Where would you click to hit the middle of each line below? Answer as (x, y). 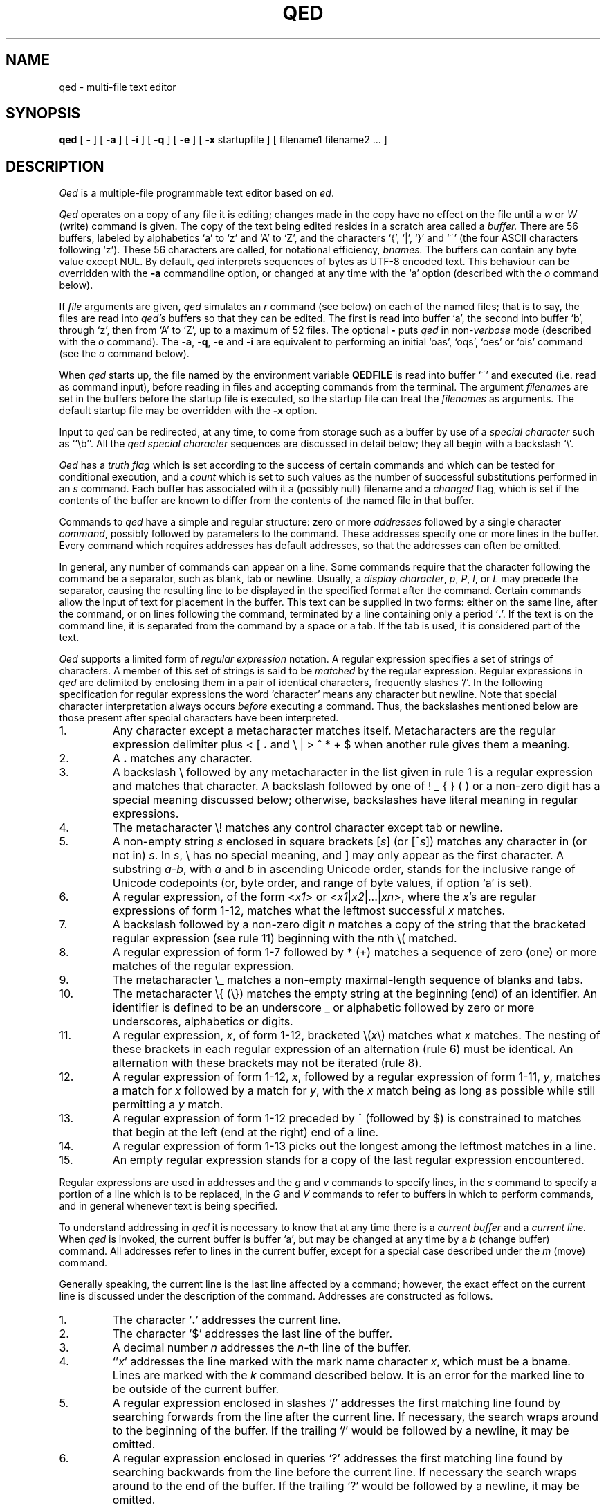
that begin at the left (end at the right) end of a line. (246, 1132)
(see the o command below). (124, 354)
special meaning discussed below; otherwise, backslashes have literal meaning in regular (345, 800)
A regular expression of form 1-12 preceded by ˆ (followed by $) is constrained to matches (347, 1119)
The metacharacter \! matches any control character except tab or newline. (307, 828)
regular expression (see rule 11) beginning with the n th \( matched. (285, 939)
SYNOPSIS (43, 114)
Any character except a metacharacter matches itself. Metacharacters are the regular (334, 731)
